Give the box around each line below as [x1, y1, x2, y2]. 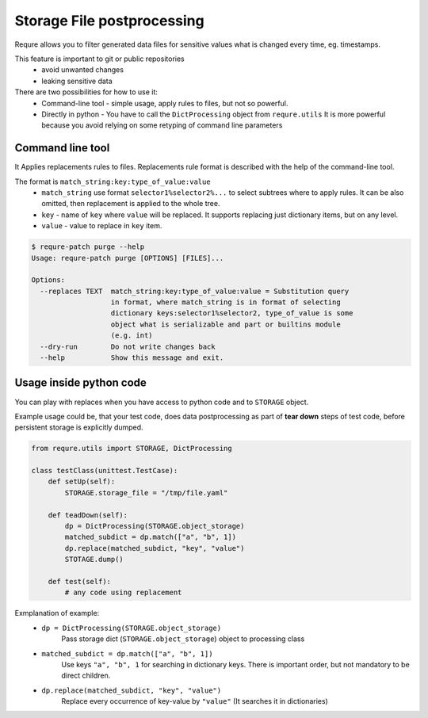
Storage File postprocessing [14, 12, 205, 29]
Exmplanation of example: [14, 609, 100, 618]
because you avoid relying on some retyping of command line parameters [41, 120, 283, 130]
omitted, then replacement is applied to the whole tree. [41, 199, 220, 208]
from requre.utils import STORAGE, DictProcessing [31, 444, 233, 453]
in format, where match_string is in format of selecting [110, 298, 341, 307]
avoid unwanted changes [41, 65, 124, 74]
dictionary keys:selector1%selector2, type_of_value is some [110, 309, 353, 318]
